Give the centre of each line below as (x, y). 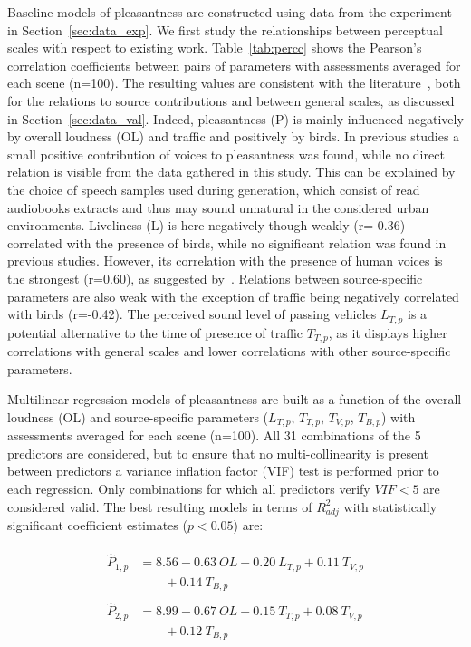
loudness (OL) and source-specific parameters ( (138, 416)
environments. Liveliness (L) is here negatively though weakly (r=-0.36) (207, 225)
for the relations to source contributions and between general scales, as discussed (231, 100)
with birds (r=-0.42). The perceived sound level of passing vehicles (192, 314)
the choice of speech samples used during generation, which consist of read (214, 189)
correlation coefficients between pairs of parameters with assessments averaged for (234, 65)
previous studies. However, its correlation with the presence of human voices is (225, 261)
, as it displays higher (388, 332)
